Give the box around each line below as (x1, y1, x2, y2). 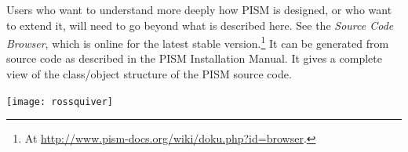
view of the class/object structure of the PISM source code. (6, 66, 292, 82)
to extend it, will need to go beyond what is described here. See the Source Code (6, 16, 394, 33)
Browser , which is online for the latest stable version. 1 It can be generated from (6, 33, 389, 51)
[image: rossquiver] (6, 96, 114, 107)
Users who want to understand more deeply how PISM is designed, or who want (6, 2, 392, 17)
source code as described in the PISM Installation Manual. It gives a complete (6, 50, 382, 67)
